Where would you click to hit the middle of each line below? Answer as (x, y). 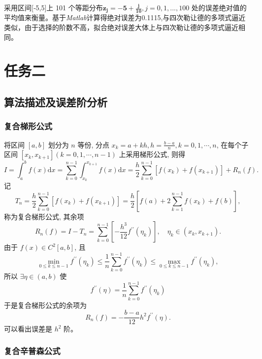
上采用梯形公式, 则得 (152, 154)
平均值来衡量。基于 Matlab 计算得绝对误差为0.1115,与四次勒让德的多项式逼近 (125, 17)
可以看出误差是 (28, 329)
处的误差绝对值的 (219, 7)
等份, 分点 (93, 144)
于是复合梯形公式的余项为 (45, 305)
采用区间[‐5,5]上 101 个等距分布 (53, 7)
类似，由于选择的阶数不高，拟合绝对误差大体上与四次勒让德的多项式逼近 (121, 27)
